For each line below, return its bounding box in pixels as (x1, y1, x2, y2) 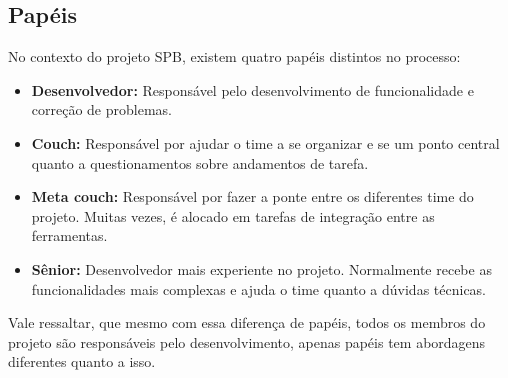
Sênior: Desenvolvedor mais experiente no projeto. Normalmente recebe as (31, 258, 492, 279)
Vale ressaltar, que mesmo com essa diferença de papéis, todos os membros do (8, 312, 486, 333)
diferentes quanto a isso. (8, 351, 156, 372)
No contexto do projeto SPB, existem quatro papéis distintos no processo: (8, 46, 461, 67)
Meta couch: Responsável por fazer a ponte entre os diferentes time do (31, 186, 474, 207)
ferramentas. (31, 225, 108, 246)
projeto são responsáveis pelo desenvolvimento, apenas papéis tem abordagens (8, 331, 486, 352)
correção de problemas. (31, 99, 172, 120)
